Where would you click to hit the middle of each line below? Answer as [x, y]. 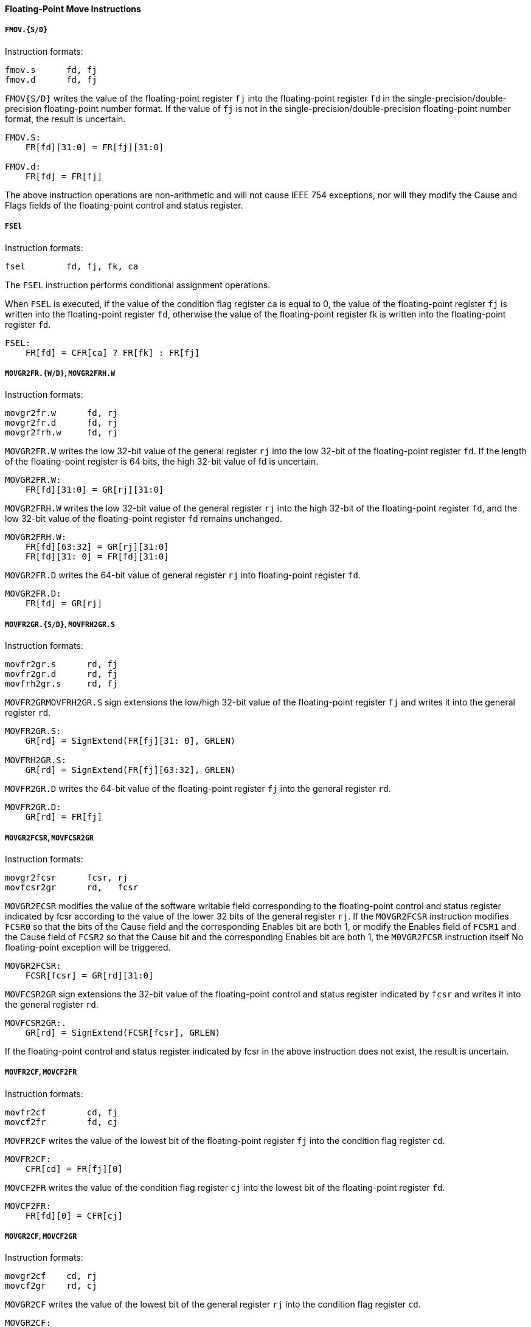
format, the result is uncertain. [65, 119]
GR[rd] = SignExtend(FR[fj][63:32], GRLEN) [130, 770]
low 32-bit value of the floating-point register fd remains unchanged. [144, 519]
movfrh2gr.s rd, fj [61, 684]
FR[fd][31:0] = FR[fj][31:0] [95, 147]
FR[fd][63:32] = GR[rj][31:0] [97, 547]
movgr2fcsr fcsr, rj [67, 877]
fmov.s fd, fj [51, 70]
